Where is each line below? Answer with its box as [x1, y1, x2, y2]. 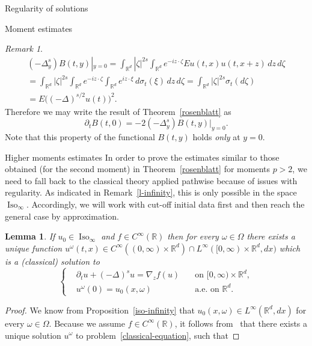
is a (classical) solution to [5, 255, 100, 267]
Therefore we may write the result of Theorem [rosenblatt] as [5, 105, 231, 117]
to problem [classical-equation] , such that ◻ [76, 329, 240, 341]
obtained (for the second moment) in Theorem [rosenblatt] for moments [5, 162, 270, 175]
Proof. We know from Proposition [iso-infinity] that [5, 303, 195, 316]
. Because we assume [49, 317, 125, 329]
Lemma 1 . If [5, 230, 55, 243]
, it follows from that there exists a [174, 317, 308, 329]
